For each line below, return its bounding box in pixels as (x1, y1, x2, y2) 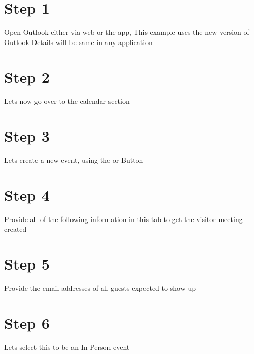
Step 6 (4, 312, 50, 333)
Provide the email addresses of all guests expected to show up (4, 283, 196, 293)
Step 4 (4, 184, 50, 205)
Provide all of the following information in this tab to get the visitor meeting (4, 213, 243, 224)
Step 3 (4, 125, 50, 146)
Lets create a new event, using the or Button (4, 155, 143, 165)
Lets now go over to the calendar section (4, 96, 130, 106)
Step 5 (4, 253, 50, 274)
